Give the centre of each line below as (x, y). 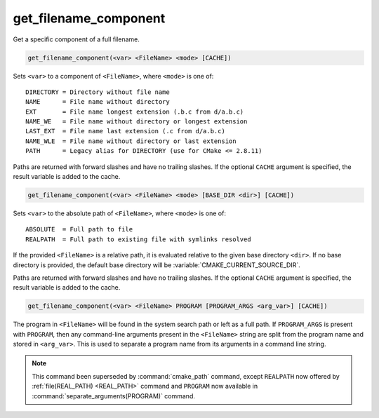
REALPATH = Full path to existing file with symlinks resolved (139, 239)
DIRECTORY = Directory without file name (98, 92)
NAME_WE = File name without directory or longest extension (137, 122)
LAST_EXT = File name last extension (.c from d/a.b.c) (126, 131)
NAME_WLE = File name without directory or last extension (131, 141)
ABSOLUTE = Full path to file (79, 229)
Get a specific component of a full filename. (76, 39)
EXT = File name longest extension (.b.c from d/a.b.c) (135, 112)
